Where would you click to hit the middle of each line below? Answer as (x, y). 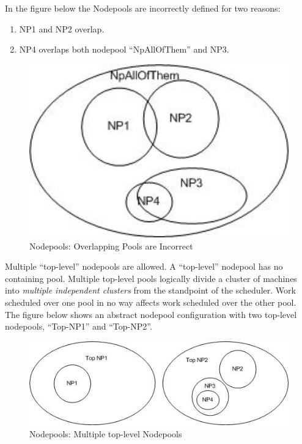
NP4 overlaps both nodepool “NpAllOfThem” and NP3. (124, 49)
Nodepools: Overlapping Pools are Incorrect (111, 246)
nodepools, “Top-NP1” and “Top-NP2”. (79, 326)
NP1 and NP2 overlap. (62, 28)
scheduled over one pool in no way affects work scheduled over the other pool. (151, 302)
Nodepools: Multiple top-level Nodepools (106, 434)
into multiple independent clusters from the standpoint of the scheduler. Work (150, 290)
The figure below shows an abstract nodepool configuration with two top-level (151, 314)
